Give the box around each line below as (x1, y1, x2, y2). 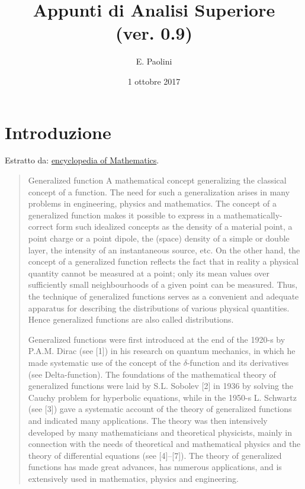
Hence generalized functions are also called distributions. (28, 313, 234, 326)
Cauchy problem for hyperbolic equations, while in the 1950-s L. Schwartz (28, 391, 297, 403)
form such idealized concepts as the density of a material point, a (56, 220, 293, 233)
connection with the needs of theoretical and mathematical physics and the (28, 437, 301, 450)
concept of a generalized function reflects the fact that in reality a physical (28, 255, 299, 268)
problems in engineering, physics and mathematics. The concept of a (28, 197, 277, 210)
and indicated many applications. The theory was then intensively (28, 414, 268, 426)
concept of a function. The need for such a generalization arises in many (28, 185, 290, 198)
